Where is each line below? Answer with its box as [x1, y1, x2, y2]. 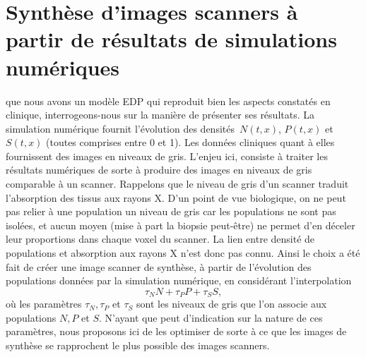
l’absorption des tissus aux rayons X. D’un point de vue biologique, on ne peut [6, 190, 346, 205]
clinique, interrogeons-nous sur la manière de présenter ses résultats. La [6, 107, 314, 122]
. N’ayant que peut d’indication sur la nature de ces [99, 310, 323, 325]
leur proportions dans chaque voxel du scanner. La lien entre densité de [6, 231, 315, 246]
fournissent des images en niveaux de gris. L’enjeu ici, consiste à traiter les [6, 148, 328, 163]
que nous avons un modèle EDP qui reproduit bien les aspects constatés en [6, 93, 331, 108]
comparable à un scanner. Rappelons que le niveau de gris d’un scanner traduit [6, 176, 349, 191]
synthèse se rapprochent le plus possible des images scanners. [6, 338, 270, 353]
